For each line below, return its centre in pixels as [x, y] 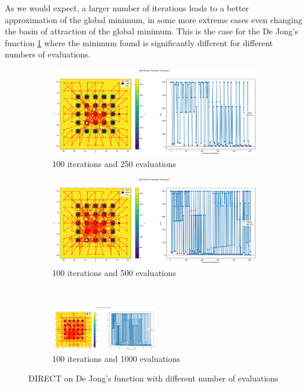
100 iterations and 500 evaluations [114, 272]
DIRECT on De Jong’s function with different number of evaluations [153, 378]
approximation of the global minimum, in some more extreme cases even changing [153, 19]
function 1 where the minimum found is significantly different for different [139, 42]
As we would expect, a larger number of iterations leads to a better [127, 8]
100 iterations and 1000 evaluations [116, 358]
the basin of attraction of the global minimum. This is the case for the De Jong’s [152, 31]
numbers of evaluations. [48, 54]
